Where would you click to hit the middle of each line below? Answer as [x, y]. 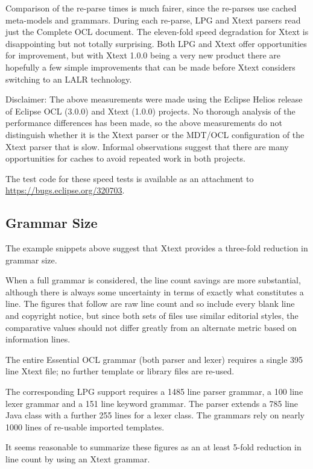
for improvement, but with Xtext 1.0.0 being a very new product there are [143, 55]
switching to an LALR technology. [69, 79]
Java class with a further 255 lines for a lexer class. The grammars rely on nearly [155, 415]
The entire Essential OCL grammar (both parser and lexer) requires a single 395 [154, 359]
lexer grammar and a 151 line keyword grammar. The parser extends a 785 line [152, 403]
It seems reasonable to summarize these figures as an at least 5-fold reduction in [153, 447]
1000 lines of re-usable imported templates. [85, 427]
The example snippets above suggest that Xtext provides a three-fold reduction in [157, 248]
